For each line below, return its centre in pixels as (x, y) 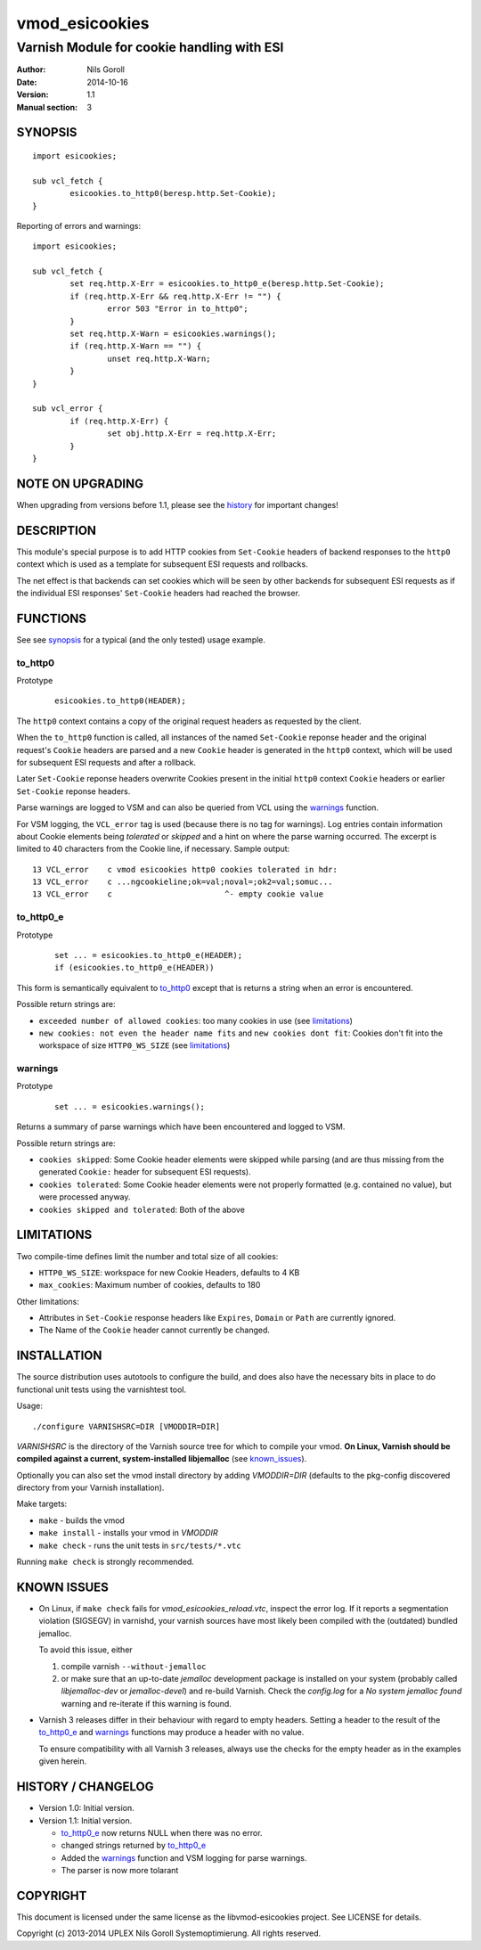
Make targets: (42, 1504)
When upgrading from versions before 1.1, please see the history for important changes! (177, 504)
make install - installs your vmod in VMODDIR (128, 1533)
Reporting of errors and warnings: (79, 225)
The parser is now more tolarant (120, 1871)
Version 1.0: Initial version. (87, 1808)
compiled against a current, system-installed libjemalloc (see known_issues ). (162, 1459)
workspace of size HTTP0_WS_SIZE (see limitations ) (135, 1045)
